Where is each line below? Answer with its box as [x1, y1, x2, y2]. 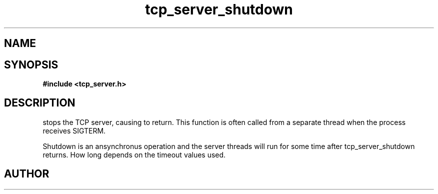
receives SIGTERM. [42, 126, 106, 135]
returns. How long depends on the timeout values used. [42, 150, 226, 159]
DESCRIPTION [4, 96, 75, 109]
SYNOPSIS [4, 58, 58, 71]
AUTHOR [4, 167, 49, 180]
